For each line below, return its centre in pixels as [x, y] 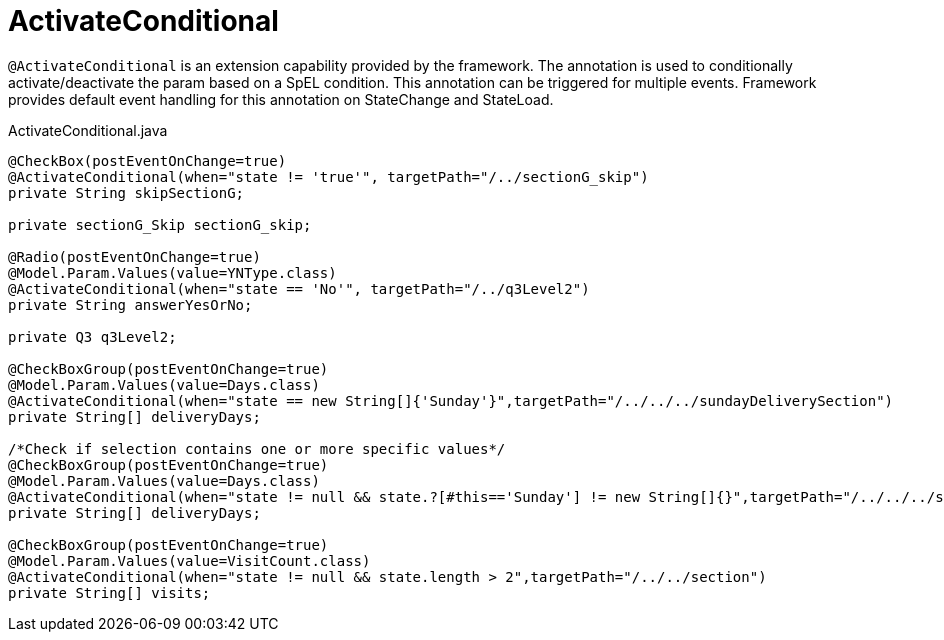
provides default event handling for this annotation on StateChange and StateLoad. [281, 99]
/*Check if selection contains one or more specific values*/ [257, 448]
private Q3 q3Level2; [92, 336]
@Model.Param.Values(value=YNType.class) [172, 272]
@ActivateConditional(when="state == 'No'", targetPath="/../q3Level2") [299, 288]
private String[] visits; [109, 592]
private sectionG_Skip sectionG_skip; [160, 224]
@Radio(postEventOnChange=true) [134, 256]
